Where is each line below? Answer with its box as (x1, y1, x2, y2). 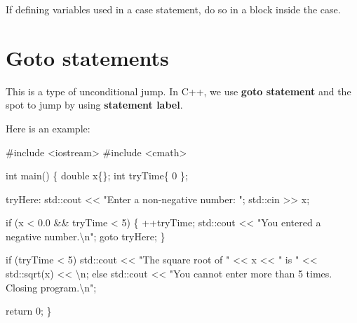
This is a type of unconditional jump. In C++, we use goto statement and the (6, 83, 351, 98)
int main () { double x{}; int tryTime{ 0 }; (6, 168, 188, 183)
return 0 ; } (6, 303, 52, 318)
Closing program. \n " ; (6, 280, 97, 294)
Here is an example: (6, 121, 90, 135)
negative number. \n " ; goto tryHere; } (6, 228, 166, 243)
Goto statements (6, 43, 169, 71)
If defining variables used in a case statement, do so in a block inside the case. (6, 2, 341, 16)
